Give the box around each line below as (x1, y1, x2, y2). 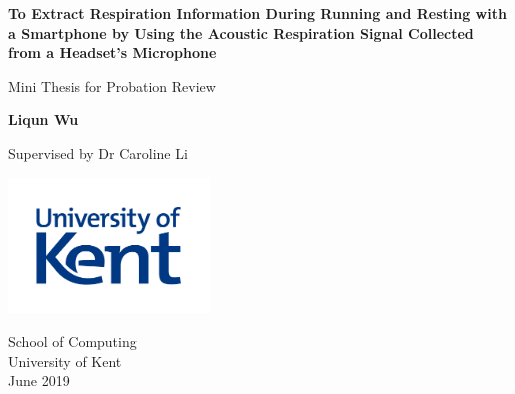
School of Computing (8, 330, 137, 351)
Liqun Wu (8, 109, 79, 130)
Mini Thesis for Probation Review (8, 75, 216, 96)
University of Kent (8, 350, 122, 371)
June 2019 (8, 370, 70, 391)
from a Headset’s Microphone (8, 42, 217, 63)
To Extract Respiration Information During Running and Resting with (8, 3, 507, 23)
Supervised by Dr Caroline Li (8, 142, 188, 163)
